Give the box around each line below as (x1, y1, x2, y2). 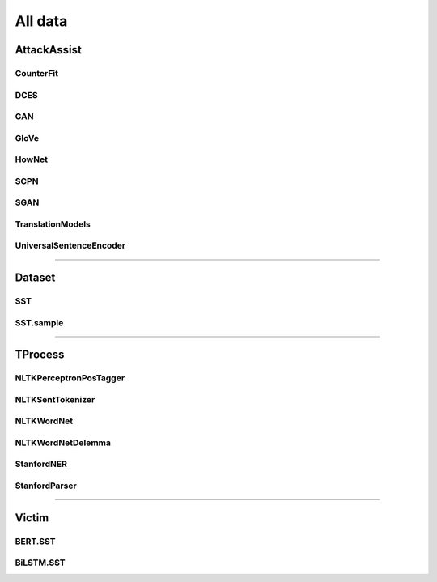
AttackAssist (15, 43, 83, 57)
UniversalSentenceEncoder (15, 240, 125, 251)
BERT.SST (15, 535, 56, 546)
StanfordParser (15, 480, 77, 491)
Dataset (15, 271, 56, 285)
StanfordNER (15, 458, 68, 469)
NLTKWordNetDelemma (15, 437, 112, 448)
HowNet (15, 154, 49, 165)
